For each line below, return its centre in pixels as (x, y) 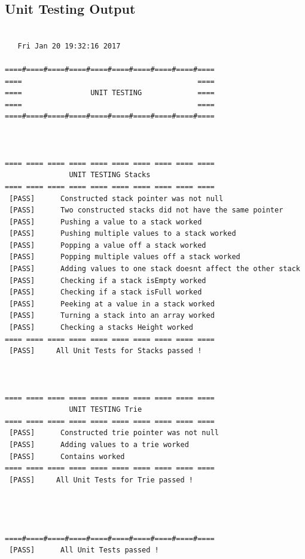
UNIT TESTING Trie (106, 410)
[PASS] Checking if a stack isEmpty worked (108, 280)
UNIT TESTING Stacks (110, 175)
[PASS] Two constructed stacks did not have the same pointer (146, 210)
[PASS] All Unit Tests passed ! (84, 550)
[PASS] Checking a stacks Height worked (101, 328)
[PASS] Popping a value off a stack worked (108, 245)
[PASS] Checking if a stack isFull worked (106, 292)
